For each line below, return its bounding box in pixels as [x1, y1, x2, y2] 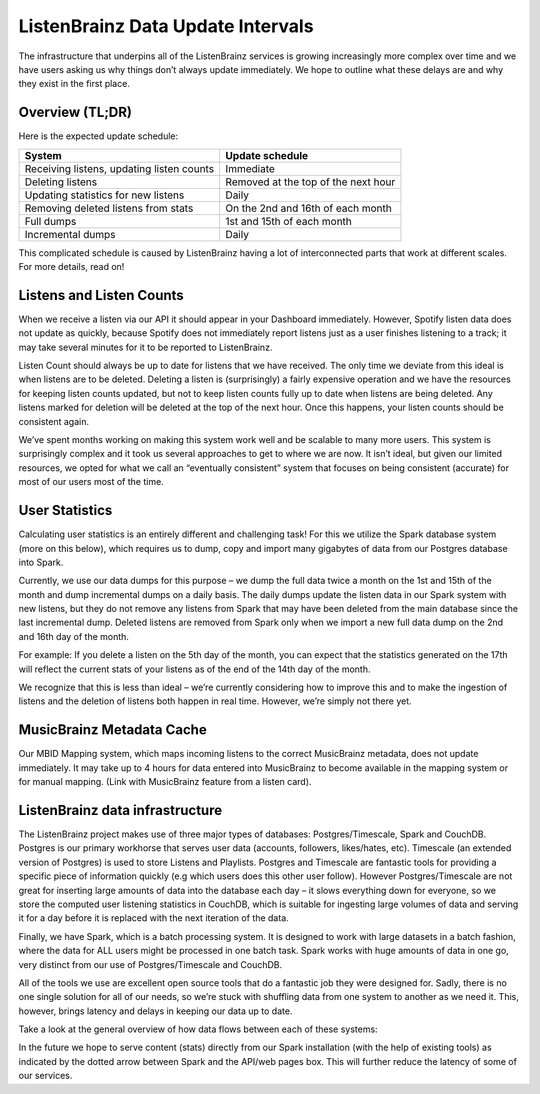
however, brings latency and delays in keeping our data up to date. [18, 1005, 293, 1017]
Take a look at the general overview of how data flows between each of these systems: [18, 1023, 379, 1035]
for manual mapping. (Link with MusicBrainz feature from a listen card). [18, 776, 312, 788]
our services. [18, 1070, 73, 1082]
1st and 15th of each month [225, 214, 352, 228]
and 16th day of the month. [18, 630, 130, 642]
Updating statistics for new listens [24, 188, 185, 202]
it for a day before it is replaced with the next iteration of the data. [18, 912, 289, 924]
